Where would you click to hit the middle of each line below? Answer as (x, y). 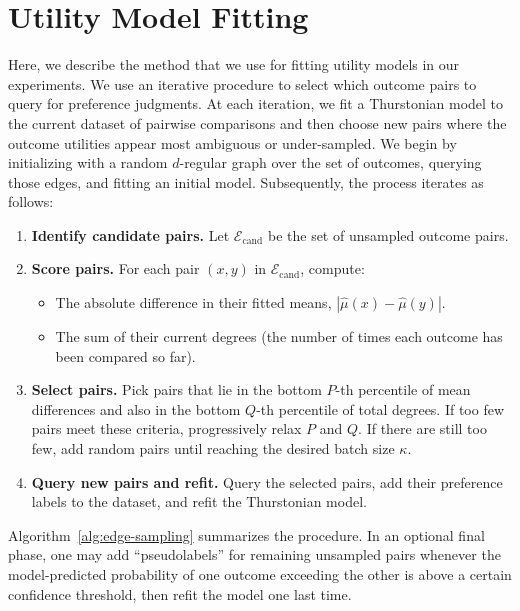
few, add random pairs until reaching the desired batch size (213, 448)
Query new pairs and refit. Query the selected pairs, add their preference (267, 481)
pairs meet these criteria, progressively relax (166, 428)
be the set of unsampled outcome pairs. (388, 234)
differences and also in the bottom (136, 408)
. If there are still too (422, 428)
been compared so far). (125, 355)
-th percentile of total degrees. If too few (380, 408)
